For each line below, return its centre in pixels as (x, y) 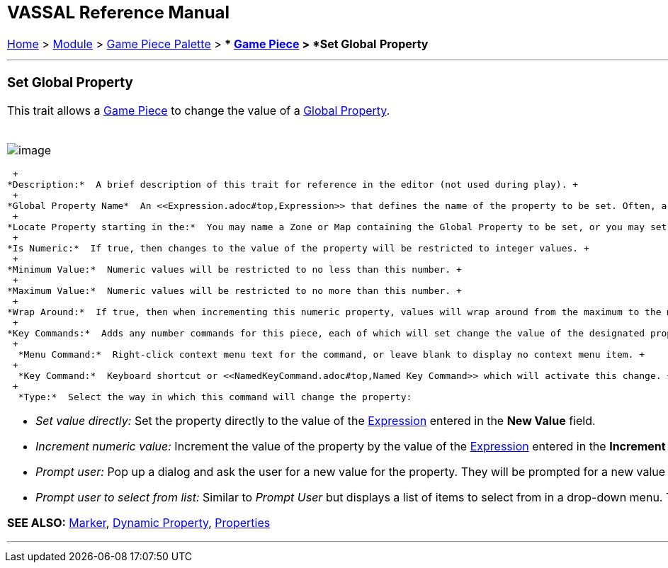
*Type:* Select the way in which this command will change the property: (215, 397)
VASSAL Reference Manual (119, 12)
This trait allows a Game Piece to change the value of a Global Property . (199, 111)
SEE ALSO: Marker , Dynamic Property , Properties (139, 523)
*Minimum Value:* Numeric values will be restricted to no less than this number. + (234, 270)
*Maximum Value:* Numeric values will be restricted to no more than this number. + (234, 291)
